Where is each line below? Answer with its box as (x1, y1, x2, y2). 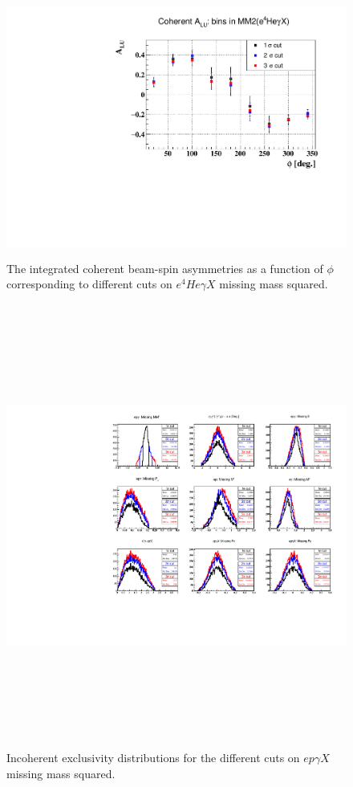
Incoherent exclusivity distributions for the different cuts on (6, 749, 300, 766)
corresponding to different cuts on (6, 275, 172, 292)
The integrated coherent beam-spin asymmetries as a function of (6, 259, 323, 276)
